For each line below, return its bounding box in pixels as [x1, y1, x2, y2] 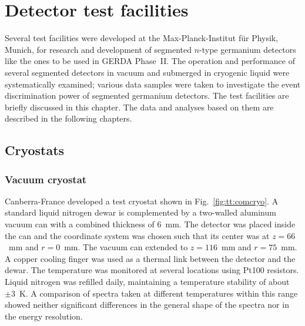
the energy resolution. [5, 310, 83, 322]
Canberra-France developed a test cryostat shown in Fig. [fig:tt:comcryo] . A [5, 194, 279, 207]
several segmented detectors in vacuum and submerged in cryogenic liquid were [5, 66, 290, 78]
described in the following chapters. [5, 112, 132, 125]
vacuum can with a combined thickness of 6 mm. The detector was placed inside [5, 218, 296, 230]
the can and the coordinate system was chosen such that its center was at [5, 229, 270, 241]
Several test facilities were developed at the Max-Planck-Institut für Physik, [5, 32, 279, 44]
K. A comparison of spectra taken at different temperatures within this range [19, 287, 298, 299]
